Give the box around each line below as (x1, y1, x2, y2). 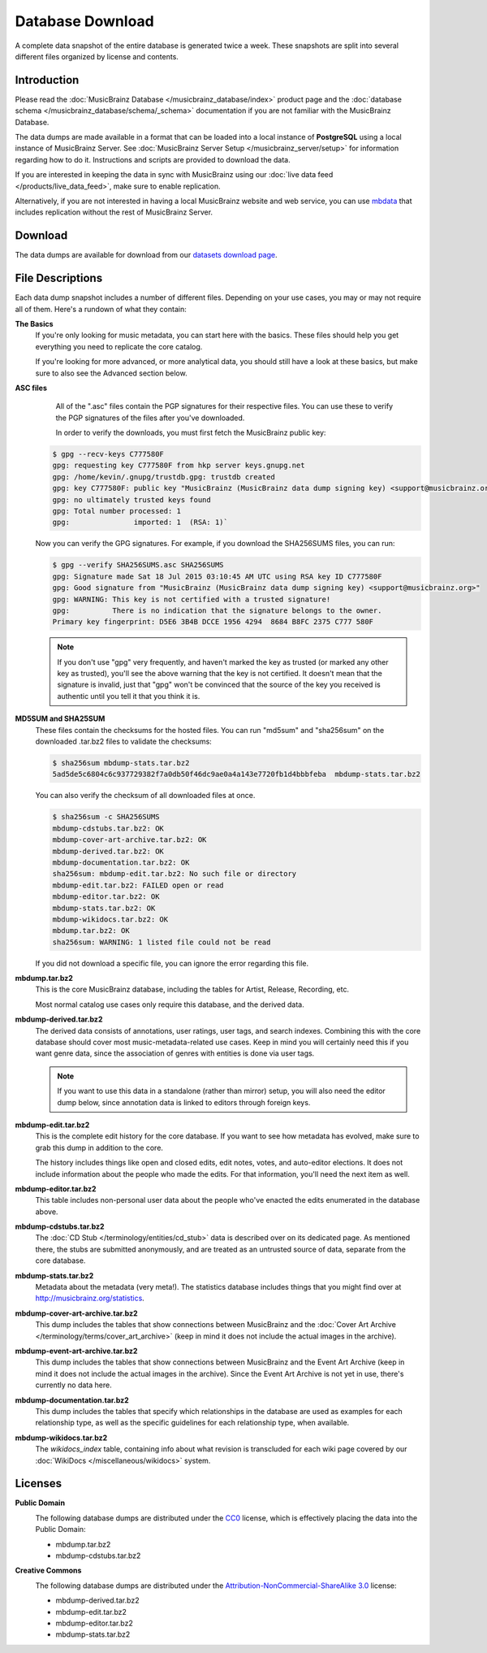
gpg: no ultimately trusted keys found (52, 495, 211, 504)
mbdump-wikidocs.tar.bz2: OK (52, 914, 169, 924)
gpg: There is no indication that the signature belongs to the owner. (52, 605, 382, 615)
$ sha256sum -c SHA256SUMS (52, 813, 160, 822)
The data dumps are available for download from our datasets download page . (15, 250, 278, 260)
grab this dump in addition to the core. (35, 1143, 164, 1152)
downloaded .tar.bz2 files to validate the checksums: (35, 736, 213, 747)
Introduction (15, 73, 80, 87)
